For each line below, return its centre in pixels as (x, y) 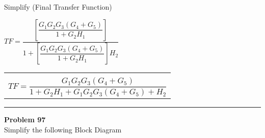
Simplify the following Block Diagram (63, 129)
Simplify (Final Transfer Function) (58, 7)
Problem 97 (25, 119)
